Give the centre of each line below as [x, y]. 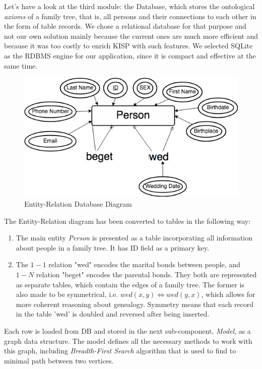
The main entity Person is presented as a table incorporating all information [134, 238]
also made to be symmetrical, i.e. [67, 294]
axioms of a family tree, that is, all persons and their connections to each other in [130, 16]
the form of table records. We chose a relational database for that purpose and [125, 26]
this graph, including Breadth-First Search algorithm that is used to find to [120, 351]
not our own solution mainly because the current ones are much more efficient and [131, 36]
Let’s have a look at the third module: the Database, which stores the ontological [129, 6]
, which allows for [228, 294]
